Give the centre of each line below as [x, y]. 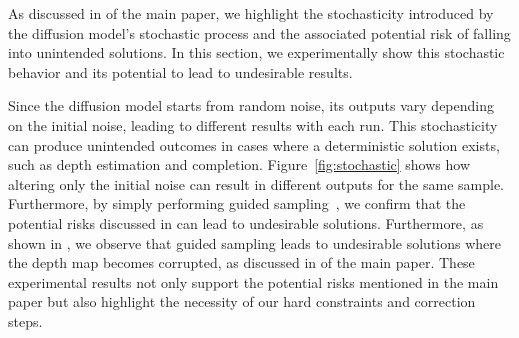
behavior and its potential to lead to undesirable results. [180, 71]
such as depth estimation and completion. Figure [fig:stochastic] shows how [239, 164]
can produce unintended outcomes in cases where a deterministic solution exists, [254, 144]
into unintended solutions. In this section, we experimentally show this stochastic [256, 52]
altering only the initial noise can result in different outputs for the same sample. [256, 183]
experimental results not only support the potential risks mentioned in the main [253, 281]
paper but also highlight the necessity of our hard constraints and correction [242, 301]
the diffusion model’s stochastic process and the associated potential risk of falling [259, 32]
